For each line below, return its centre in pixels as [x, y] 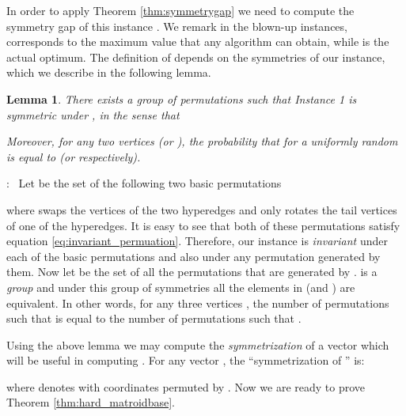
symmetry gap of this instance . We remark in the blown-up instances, [177, 26]
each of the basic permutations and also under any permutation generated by [194, 256]
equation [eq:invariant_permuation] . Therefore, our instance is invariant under [197, 241]
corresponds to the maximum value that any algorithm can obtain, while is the [198, 42]
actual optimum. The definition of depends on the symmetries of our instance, [196, 57]
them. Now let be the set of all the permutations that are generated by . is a [192, 272]
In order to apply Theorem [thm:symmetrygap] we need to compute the [180, 10]
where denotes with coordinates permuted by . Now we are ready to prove [186, 386]
